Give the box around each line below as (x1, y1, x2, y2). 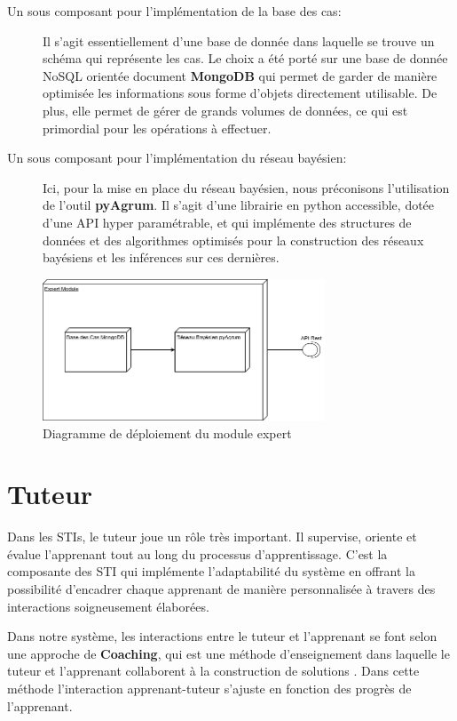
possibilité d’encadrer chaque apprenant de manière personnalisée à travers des (7, 580, 436, 598)
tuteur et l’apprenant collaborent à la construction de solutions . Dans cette (7, 661, 420, 680)
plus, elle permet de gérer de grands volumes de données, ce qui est (43, 100, 408, 119)
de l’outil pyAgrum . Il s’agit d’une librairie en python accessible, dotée (43, 196, 435, 214)
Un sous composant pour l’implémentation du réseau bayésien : (7, 148, 347, 167)
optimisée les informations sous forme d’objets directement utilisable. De (43, 84, 437, 102)
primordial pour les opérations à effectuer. (43, 118, 272, 137)
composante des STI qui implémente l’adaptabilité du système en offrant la (7, 562, 415, 581)
